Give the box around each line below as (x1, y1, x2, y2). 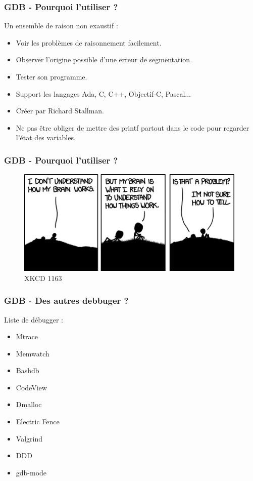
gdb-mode (16, 467, 47, 477)
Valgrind (16, 433, 42, 444)
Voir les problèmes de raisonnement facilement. (16, 37, 162, 48)
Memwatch (16, 348, 49, 358)
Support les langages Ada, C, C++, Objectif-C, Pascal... (16, 88, 191, 99)
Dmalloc (16, 399, 42, 410)
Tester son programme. (16, 71, 87, 82)
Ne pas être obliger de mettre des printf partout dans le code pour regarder (16, 122, 249, 133)
